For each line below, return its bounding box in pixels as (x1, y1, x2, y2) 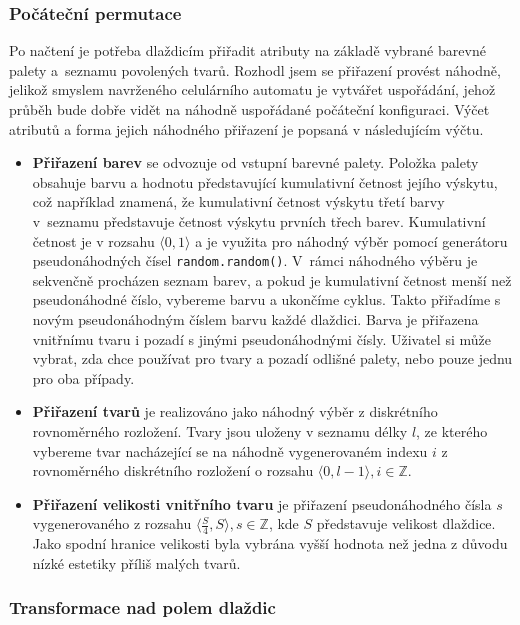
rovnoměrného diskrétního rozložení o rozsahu (32, 460, 314, 481)
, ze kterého (416, 420, 488, 441)
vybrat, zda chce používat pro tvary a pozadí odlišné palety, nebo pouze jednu (32, 348, 513, 369)
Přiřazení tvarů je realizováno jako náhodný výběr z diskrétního (32, 401, 438, 422)
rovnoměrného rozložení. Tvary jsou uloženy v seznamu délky (32, 420, 408, 441)
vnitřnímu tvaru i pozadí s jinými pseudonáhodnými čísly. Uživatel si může (32, 328, 491, 349)
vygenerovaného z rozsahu (32, 513, 192, 534)
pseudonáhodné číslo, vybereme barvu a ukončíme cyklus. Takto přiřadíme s (32, 289, 501, 310)
